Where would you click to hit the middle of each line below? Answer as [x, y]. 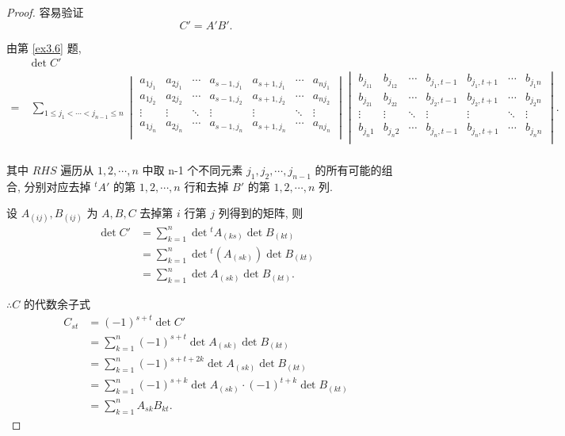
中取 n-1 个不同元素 [193, 169]
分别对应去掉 [57, 186]
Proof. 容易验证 [45, 12]
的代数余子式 [57, 304]
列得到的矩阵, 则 [261, 213]
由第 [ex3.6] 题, [44, 47]
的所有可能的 [348, 169]
